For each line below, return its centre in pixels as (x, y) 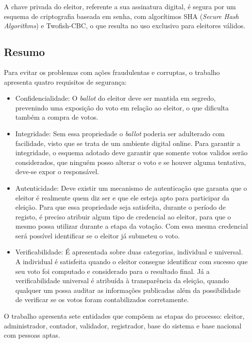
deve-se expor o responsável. (57, 171)
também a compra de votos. (57, 117)
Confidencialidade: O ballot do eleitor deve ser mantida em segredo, (116, 98)
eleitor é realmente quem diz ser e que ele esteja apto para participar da (122, 197)
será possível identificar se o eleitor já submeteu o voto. (98, 235)
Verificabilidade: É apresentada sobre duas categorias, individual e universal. (129, 252)
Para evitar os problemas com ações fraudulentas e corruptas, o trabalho (112, 72)
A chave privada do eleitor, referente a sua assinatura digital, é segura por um (120, 6)
